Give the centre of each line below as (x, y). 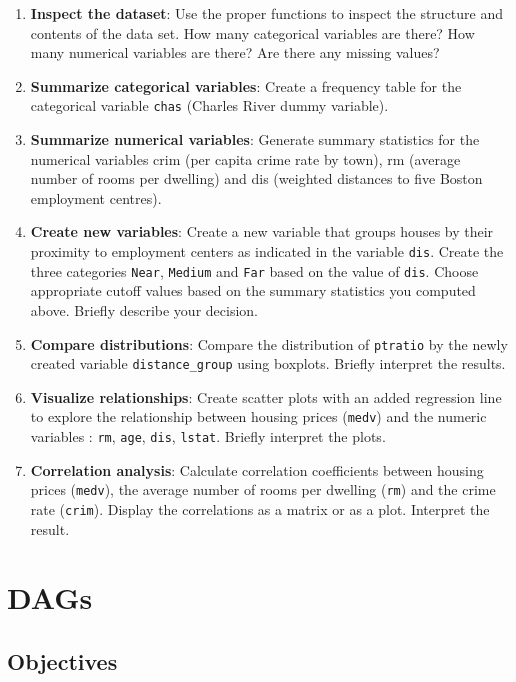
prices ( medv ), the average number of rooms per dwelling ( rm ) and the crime (263, 489)
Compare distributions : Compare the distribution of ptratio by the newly (269, 343)
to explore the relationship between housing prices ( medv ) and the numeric (258, 416)
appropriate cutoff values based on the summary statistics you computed (253, 290)
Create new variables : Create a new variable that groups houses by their (262, 231)
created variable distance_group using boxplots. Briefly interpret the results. (268, 363)
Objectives (62, 660)
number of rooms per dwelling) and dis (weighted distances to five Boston (256, 178)
